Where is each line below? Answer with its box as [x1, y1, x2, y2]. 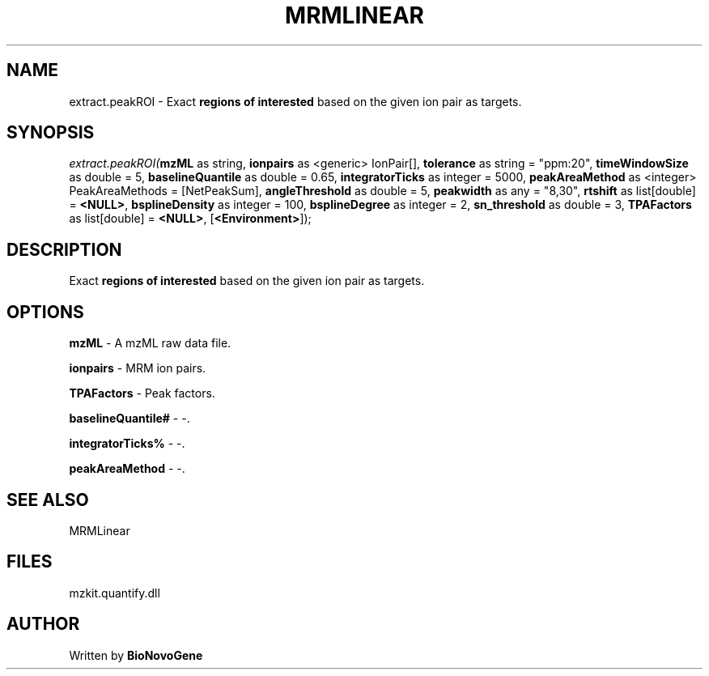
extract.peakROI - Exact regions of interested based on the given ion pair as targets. [69, 94, 522, 108]
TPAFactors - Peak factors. [69, 386, 215, 401]
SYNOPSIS [6, 122, 95, 143]
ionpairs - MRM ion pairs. [69, 361, 206, 376]
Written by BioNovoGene [69, 648, 203, 662]
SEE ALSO [6, 489, 89, 510]
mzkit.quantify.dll [69, 585, 160, 600]
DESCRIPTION [6, 239, 122, 260]
